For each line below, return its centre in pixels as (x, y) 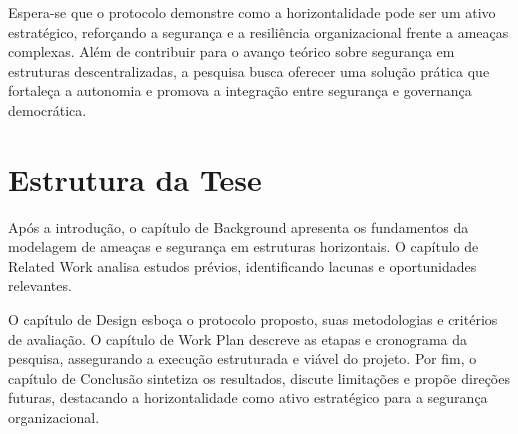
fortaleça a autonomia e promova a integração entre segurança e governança (240, 90)
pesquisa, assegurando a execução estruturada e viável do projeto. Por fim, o (242, 358)
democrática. (47, 109)
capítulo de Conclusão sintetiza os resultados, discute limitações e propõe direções (259, 377)
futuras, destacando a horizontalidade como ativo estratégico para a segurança (248, 397)
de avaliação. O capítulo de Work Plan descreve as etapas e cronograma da (238, 338)
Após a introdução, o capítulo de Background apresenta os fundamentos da (238, 226)
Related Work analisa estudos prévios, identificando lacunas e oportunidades (242, 265)
